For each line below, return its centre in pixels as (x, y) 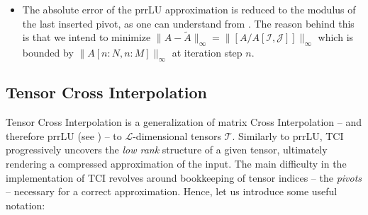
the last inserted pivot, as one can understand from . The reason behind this (188, 23)
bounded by (48, 53)
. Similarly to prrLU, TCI (288, 135)
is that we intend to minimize (87, 37)
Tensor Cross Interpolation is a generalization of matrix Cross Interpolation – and (184, 122)
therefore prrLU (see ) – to (64, 135)
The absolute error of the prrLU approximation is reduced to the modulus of (189, 9)
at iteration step (207, 53)
